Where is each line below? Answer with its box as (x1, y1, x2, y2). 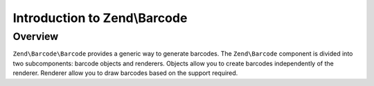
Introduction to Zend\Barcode (12, 10, 188, 25)
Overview (12, 30, 59, 43)
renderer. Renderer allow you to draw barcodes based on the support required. (12, 69, 238, 77)
